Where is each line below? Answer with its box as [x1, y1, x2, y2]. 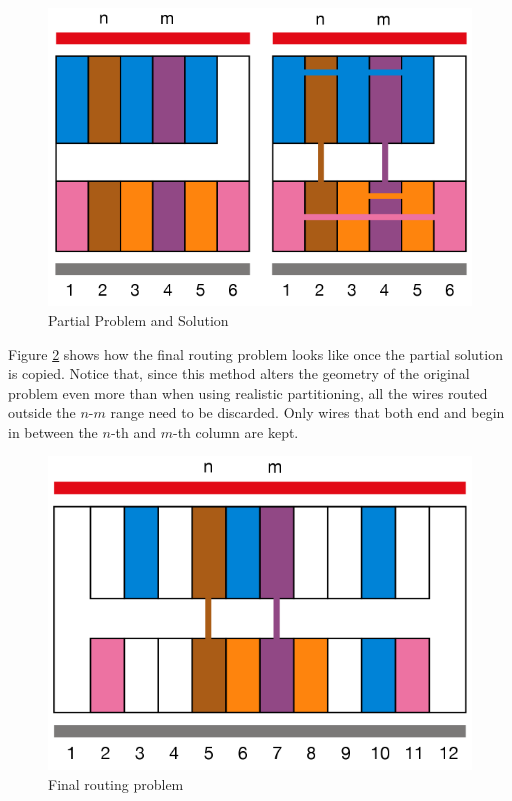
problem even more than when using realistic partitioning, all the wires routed [8, 382, 488, 403]
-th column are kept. [173, 421, 299, 442]
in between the [8, 421, 98, 442]
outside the [8, 402, 76, 423]
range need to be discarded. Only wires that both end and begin [110, 402, 505, 423]
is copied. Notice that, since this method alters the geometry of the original [8, 363, 470, 384]
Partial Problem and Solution [48, 309, 229, 330]
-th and [110, 421, 157, 442]
